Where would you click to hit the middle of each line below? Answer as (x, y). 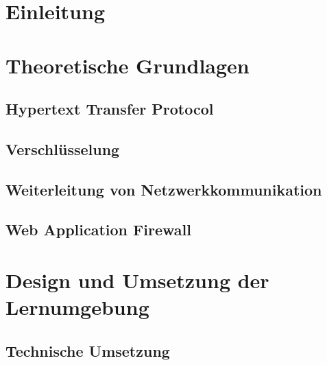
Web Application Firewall (98, 229)
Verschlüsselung (63, 149)
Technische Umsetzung (88, 350)
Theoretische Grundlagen (128, 65)
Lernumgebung (77, 307)
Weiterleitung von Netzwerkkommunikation (164, 189)
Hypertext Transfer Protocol (110, 109)
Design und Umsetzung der (137, 280)
